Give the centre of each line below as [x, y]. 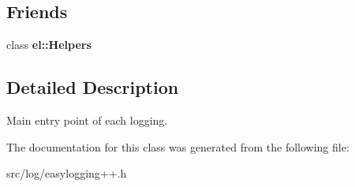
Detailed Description [93, 87]
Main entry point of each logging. [87, 120]
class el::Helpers [49, 45]
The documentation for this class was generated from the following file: [178, 146]
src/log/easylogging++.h [67, 173]
